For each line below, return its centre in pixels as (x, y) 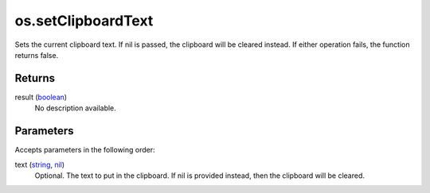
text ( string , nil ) (40, 164)
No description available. (76, 108)
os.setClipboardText (84, 21)
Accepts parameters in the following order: (85, 150)
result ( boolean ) (41, 97)
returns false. (37, 55)
